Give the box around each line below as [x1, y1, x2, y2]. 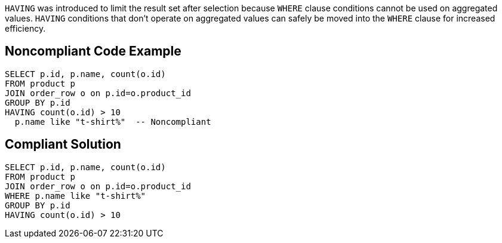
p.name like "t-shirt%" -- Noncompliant [14, 116, 211, 127]
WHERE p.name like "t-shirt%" [5, 190, 146, 201]
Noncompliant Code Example [5, 44, 181, 59]
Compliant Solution [5, 137, 121, 152]
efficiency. [5, 23, 46, 33]
